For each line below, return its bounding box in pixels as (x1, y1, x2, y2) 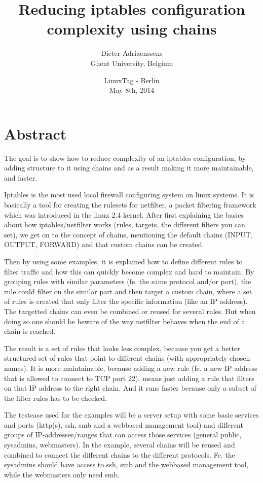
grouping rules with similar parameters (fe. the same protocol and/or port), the (4, 276, 251, 287)
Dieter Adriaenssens (101, 48, 163, 58)
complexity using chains (47, 18, 217, 39)
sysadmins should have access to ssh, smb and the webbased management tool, (4, 459, 249, 470)
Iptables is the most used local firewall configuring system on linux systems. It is (4, 189, 254, 200)
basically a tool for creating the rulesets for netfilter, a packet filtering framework (4, 199, 256, 210)
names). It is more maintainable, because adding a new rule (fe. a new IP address (4, 362, 257, 373)
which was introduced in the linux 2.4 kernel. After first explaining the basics (4, 209, 244, 220)
